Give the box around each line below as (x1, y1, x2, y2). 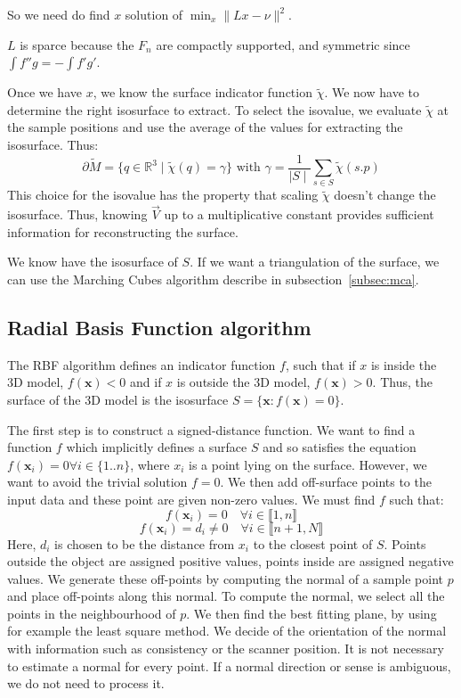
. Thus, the (372, 373, 433, 391)
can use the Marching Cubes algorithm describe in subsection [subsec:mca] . (7, 269, 419, 288)
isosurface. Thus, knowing (7, 205, 148, 224)
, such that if (285, 355, 356, 374)
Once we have (7, 83, 82, 102)
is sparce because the (20, 35, 134, 53)
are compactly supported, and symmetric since (156, 35, 410, 53)
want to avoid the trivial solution (7, 472, 188, 491)
